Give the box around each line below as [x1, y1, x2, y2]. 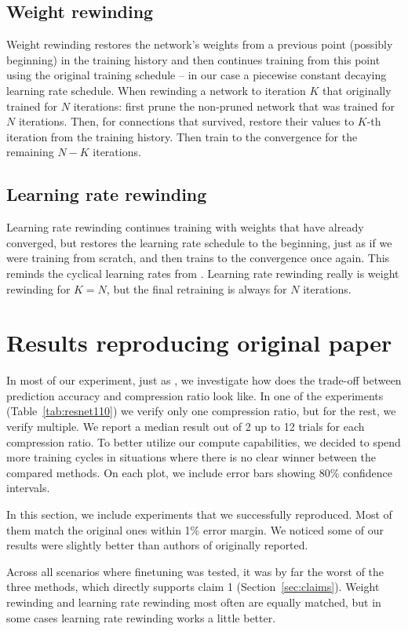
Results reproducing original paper [6, 326, 392, 359]
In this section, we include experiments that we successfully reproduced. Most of [6, 506, 392, 522]
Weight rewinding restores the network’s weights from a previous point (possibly [6, 36, 393, 53]
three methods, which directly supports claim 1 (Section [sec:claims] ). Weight [6, 578, 380, 595]
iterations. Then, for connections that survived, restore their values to [18, 113, 355, 129]
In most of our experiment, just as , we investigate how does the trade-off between [6, 372, 402, 388]
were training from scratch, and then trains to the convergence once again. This [6, 250, 390, 266]
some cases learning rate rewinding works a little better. [6, 609, 276, 626]
